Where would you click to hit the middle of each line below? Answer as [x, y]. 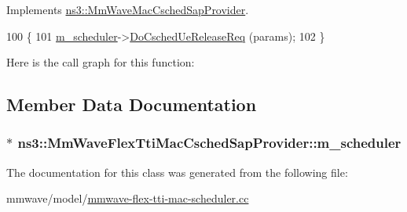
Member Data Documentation [132, 104]
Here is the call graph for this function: [101, 62]
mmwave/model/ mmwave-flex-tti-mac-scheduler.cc [128, 198]
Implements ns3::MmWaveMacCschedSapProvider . [128, 9]
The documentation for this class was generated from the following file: [177, 172]
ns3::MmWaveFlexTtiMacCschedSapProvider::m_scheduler [209, 143]
